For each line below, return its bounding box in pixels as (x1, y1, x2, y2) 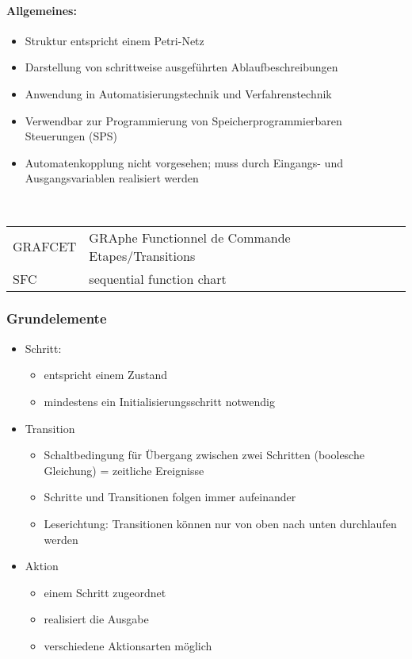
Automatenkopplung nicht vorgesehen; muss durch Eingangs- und (25, 154, 343, 170)
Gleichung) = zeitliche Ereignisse (44, 462, 204, 478)
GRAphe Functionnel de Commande (89, 228, 291, 247)
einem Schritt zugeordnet (44, 584, 166, 600)
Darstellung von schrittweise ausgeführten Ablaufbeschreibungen (25, 59, 338, 75)
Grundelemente (6, 308, 107, 328)
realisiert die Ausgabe (44, 611, 149, 627)
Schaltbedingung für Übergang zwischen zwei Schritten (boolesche (44, 446, 364, 463)
